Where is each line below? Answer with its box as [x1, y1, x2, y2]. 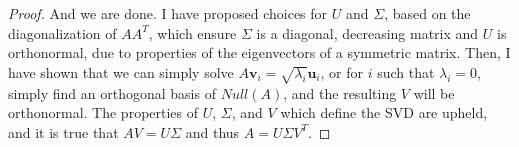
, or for [320, 61, 363, 82]
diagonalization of [8, 22, 117, 43]
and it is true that [8, 121, 119, 142]
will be [413, 82, 455, 103]
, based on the [384, 3, 471, 23]
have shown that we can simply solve [8, 61, 234, 82]
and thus [185, 121, 240, 142]
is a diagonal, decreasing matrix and [256, 22, 479, 43]
